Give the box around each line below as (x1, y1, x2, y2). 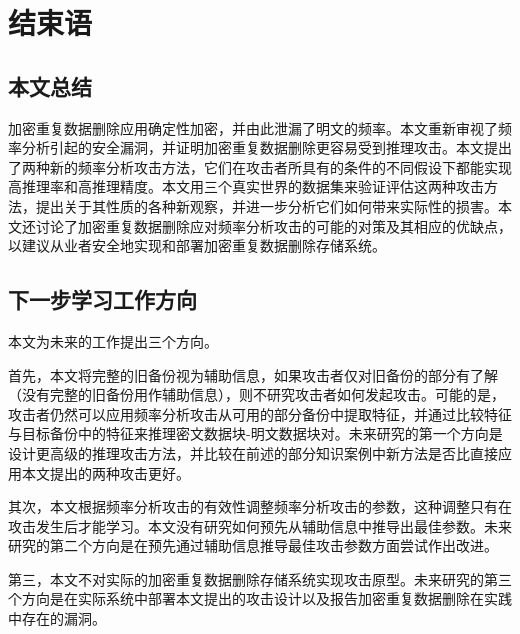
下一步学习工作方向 (8, 284, 197, 315)
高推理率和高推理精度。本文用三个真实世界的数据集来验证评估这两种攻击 (8, 176, 484, 197)
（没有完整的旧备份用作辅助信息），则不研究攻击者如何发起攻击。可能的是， (8, 384, 505, 405)
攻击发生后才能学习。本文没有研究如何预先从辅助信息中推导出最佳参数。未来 (8, 515, 512, 536)
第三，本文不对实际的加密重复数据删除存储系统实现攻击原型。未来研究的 (8, 568, 484, 589)
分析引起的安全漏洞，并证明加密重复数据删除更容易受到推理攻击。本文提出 (21, 137, 512, 158)
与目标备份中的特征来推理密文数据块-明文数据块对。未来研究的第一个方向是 (8, 423, 503, 444)
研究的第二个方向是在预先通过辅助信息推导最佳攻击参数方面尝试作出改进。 (8, 535, 498, 556)
